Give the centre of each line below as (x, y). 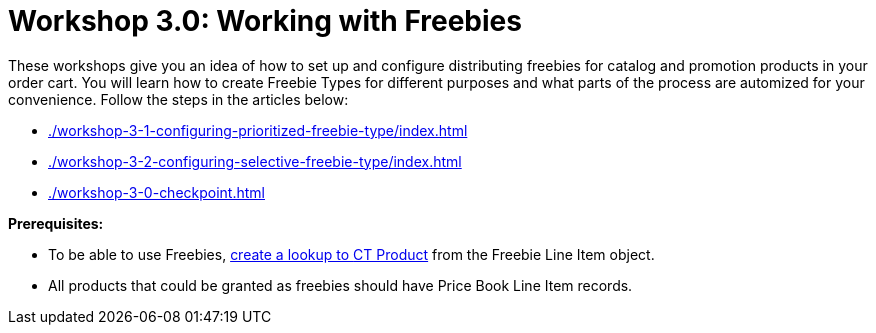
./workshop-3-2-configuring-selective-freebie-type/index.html (255, 161)
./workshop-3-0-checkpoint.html (156, 192)
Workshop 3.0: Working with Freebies (265, 21)
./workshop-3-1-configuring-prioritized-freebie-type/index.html (258, 130)
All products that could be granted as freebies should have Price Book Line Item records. (340, 285)
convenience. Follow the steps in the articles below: (178, 99)
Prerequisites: (56, 223)
